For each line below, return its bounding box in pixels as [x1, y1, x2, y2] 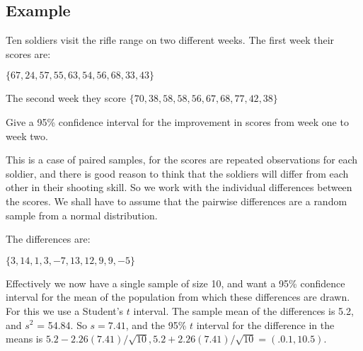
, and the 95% [125, 317, 187, 332]
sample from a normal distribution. [6, 207, 158, 222]
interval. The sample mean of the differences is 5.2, [133, 303, 354, 318]
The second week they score [6, 91, 127, 105]
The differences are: [6, 231, 91, 246]
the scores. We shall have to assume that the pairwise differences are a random [6, 193, 347, 208]
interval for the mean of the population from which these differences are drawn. [6, 289, 350, 304]
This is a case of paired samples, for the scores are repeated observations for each [6, 152, 358, 167]
